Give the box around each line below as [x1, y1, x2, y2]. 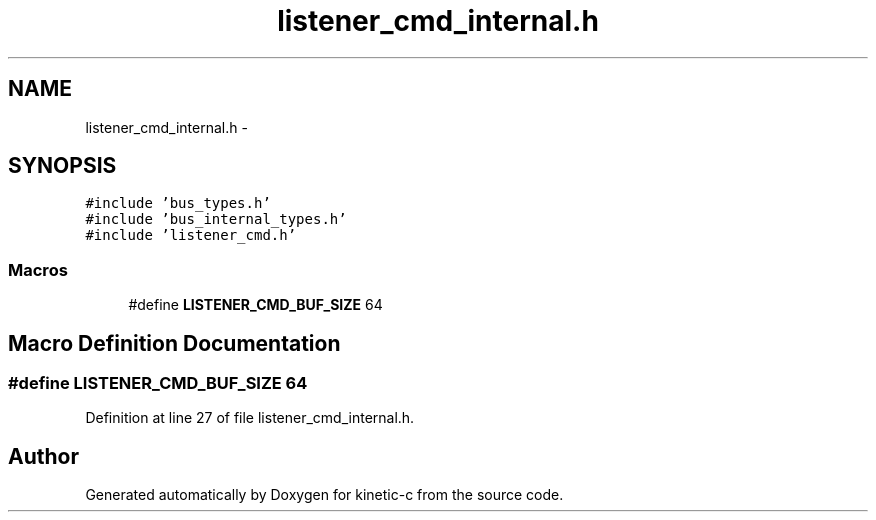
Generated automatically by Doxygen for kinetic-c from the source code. [85, 486, 564, 504]
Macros [8, 259, 68, 280]
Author [8, 443, 79, 469]
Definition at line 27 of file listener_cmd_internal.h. [85, 409, 415, 427]
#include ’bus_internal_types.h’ [85, 211, 347, 228]
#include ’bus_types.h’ [85, 195, 271, 212]
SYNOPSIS [8, 153, 117, 179]
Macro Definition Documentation [8, 330, 341, 356]
